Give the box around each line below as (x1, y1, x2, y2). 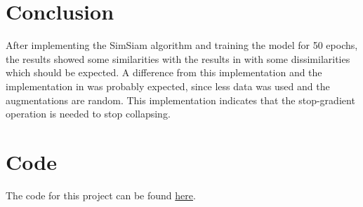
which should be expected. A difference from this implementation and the (6, 65, 322, 80)
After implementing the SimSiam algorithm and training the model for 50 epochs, (6, 38, 358, 52)
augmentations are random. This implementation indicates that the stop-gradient (6, 92, 355, 107)
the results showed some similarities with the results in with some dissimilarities (6, 51, 350, 66)
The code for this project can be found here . (6, 187, 196, 202)
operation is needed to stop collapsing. (6, 106, 171, 121)
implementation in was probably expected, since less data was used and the (6, 78, 330, 93)
